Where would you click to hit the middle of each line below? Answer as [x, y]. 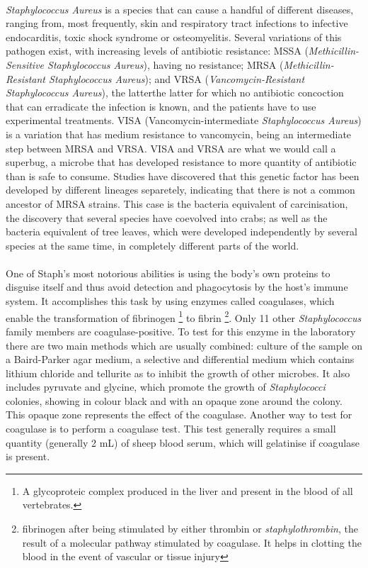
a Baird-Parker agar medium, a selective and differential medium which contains [180, 359]
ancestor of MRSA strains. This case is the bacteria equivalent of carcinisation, [177, 203]
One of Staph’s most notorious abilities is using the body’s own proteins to [168, 273]
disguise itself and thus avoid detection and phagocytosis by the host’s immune [177, 287]
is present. [28, 456]
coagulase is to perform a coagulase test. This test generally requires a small [171, 429]
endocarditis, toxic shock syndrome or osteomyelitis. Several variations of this [174, 37]
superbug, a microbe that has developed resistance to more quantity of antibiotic [181, 162]
